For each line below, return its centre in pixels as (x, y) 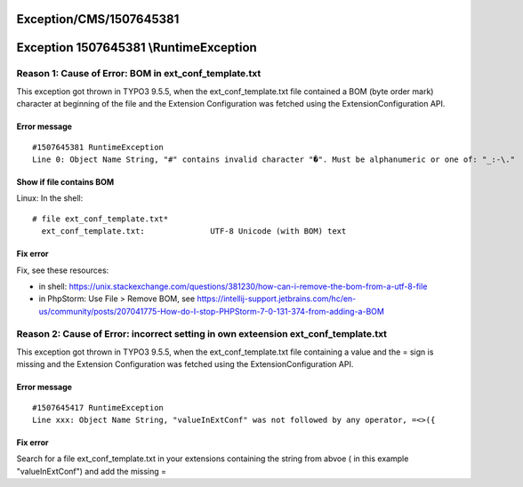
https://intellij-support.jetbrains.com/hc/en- (277, 299)
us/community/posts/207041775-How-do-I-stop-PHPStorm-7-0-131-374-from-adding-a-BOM (211, 311)
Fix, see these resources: (63, 270)
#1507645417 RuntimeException (98, 407)
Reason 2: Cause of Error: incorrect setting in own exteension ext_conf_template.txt (201, 334)
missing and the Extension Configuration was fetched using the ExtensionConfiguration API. (185, 364)
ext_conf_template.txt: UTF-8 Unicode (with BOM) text (194, 232)
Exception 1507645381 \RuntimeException (137, 48)
